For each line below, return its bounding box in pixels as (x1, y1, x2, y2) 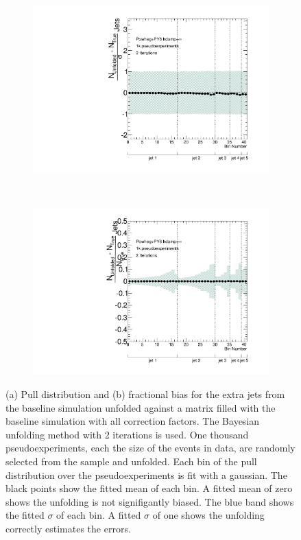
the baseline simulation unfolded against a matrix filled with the (5, 400, 276, 414)
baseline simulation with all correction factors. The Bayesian (5, 414, 260, 428)
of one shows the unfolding (152, 508, 265, 522)
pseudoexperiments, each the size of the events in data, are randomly (5, 441, 296, 455)
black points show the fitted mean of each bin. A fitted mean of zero (5, 481, 293, 495)
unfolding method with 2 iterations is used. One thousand (5, 427, 249, 441)
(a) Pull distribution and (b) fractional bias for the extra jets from (5, 387, 285, 401)
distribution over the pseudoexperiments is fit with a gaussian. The (5, 467, 287, 482)
